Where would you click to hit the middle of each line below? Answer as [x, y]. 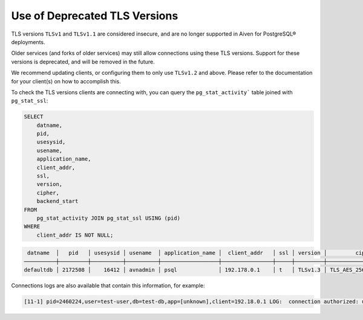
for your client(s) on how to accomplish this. [66, 81]
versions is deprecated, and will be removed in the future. [83, 62]
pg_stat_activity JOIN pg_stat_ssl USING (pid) [109, 218]
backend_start [57, 201]
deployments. [28, 42]
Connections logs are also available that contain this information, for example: [108, 286]
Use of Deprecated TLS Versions [95, 16]
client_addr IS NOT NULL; [75, 235]
